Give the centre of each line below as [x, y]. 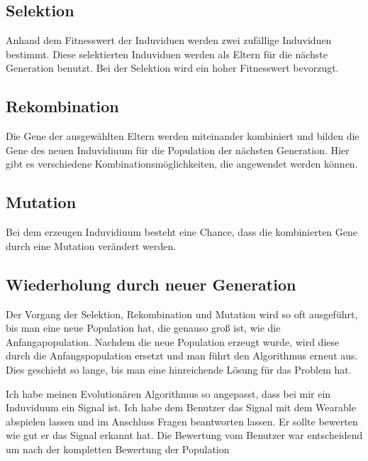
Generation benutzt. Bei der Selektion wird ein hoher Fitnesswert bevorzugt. [172, 68]
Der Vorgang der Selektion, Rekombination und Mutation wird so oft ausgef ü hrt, [182, 314]
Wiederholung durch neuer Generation [151, 284]
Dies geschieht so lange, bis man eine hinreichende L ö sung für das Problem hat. [179, 369]
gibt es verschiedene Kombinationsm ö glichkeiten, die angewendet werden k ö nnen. [182, 164]
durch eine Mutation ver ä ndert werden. [91, 245]
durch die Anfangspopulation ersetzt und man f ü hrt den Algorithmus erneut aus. [182, 356]
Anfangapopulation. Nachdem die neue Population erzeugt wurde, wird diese [173, 341]
